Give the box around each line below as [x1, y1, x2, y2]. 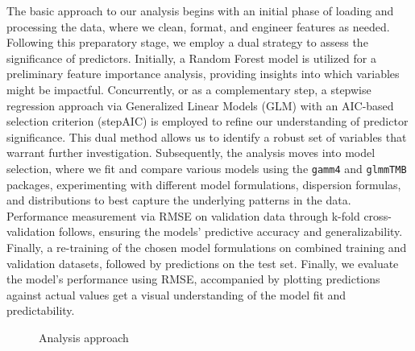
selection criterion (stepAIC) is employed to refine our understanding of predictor [6, 113, 409, 130]
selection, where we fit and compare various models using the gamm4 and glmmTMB [6, 159, 407, 176]
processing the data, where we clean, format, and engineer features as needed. [6, 18, 390, 35]
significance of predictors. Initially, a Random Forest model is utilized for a [6, 49, 376, 66]
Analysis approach [39, 328, 129, 345]
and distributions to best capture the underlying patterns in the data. [6, 192, 351, 209]
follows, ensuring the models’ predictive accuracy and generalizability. [58, 223, 403, 240]
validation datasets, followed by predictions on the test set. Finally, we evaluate [6, 254, 399, 271]
